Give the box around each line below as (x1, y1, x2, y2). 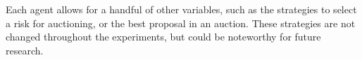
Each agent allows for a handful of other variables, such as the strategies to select (6, 2, 357, 16)
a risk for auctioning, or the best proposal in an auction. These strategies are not (6, 15, 356, 30)
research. (6, 43, 44, 57)
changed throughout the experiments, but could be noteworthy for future (6, 29, 321, 44)
